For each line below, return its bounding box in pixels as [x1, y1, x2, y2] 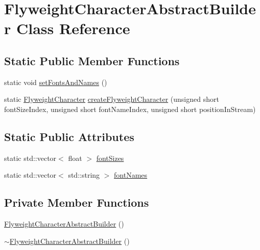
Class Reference [16, 18, 130, 39]
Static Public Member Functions [4, 52, 180, 68]
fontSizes [96, 152, 124, 163]
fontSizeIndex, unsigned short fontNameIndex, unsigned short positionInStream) [4, 103, 256, 114]
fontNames [114, 170, 148, 180]
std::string [68, 170, 100, 180]
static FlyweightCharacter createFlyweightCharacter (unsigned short [4, 94, 219, 104]
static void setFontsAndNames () [4, 76, 107, 87]
